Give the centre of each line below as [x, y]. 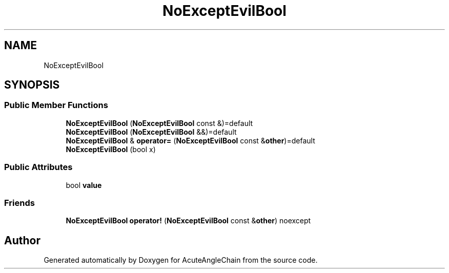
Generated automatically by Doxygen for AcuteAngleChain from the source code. [181, 260]
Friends [19, 203]
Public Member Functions [56, 105]
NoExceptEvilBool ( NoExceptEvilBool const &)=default [159, 123]
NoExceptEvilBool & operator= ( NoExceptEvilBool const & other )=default [190, 140]
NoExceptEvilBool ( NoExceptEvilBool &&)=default [151, 132]
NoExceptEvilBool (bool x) [111, 149]
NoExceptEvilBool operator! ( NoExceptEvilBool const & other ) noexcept [188, 221]
